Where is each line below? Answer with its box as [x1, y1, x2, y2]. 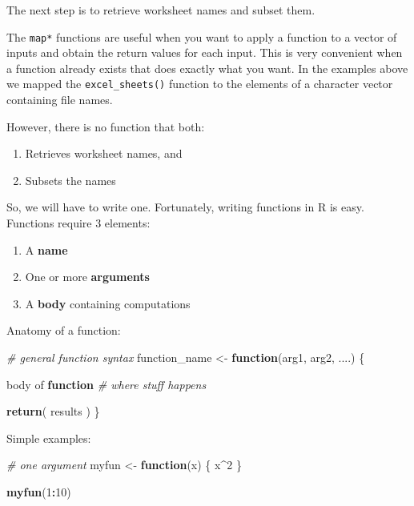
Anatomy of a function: [6, 322, 121, 339]
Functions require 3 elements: [6, 215, 151, 231]
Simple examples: [6, 429, 91, 446]
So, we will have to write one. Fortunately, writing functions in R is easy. [6, 199, 364, 215]
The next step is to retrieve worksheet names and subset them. [6, 2, 316, 18]
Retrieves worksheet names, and [25, 145, 183, 162]
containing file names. [6, 91, 113, 108]
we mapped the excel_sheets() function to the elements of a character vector [6, 75, 393, 92]
